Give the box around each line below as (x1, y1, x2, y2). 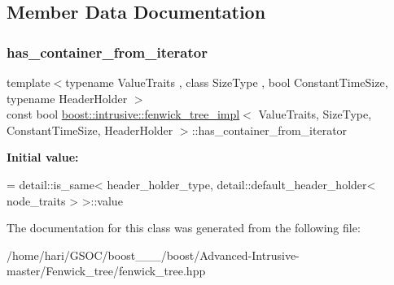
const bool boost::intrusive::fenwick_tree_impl (7, 106, 240, 123)
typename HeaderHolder (7, 89, 128, 106)
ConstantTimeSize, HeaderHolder (7, 121, 173, 138)
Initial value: (7, 149, 79, 166)
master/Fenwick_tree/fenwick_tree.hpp (7, 262, 206, 279)
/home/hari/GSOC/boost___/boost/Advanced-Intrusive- (7, 246, 300, 263)
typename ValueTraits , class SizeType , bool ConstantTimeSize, (65, 74, 388, 90)
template (7, 74, 50, 90)
